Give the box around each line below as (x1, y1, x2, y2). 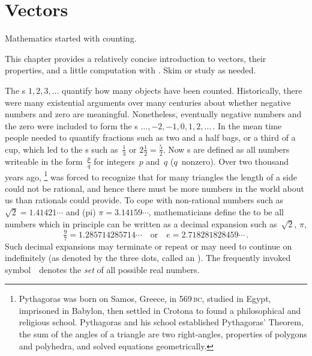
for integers (94, 155, 135, 167)
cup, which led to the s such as (5, 143, 118, 155)
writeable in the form (5, 155, 83, 167)
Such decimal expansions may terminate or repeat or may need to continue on (5, 239, 292, 252)
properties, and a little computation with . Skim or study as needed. (5, 64, 256, 76)
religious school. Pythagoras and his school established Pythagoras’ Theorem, (19, 316, 304, 328)
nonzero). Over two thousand (181, 155, 289, 167)
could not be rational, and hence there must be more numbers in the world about (5, 182, 304, 194)
